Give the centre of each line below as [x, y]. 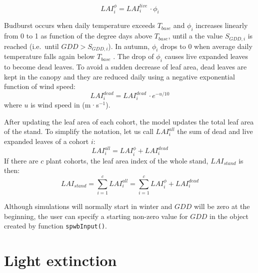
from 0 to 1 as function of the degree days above [78, 36]
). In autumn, [129, 46]
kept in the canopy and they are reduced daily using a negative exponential [119, 76]
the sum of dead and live [215, 131]
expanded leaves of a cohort [46, 141]
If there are [21, 160]
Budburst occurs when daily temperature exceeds [79, 25]
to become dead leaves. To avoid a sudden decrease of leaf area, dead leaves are [125, 67]
